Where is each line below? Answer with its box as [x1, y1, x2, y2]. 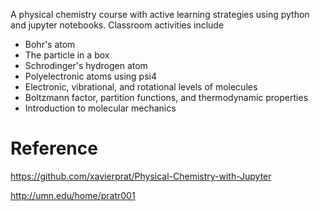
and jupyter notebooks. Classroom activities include [10, 19, 225, 31]
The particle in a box [24, 49, 110, 61]
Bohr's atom [24, 39, 76, 50]
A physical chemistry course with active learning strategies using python [10, 9, 310, 20]
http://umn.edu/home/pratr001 [10, 189, 136, 201]
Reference [10, 137, 98, 160]
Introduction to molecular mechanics [24, 102, 177, 114]
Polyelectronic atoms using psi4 [24, 70, 157, 82]
